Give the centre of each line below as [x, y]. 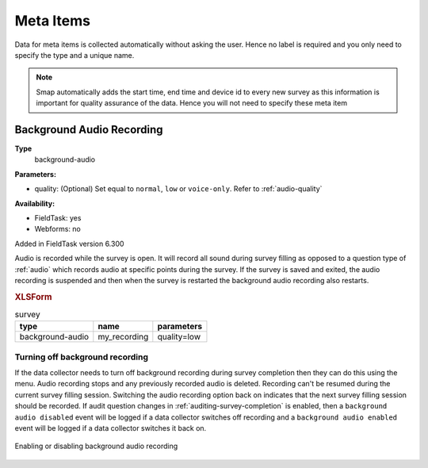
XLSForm [33, 297]
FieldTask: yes [58, 217]
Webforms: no [57, 229]
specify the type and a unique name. [75, 55]
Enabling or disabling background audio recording [96, 446]
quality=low [179, 337]
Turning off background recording [82, 357]
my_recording [123, 337]
